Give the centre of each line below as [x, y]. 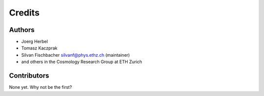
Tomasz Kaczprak [39, 48]
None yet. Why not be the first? [41, 87]
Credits [24, 13]
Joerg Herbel [35, 42]
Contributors [29, 76]
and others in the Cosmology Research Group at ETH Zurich [82, 62]
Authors [22, 30]
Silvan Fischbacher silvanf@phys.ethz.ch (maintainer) [76, 55]
